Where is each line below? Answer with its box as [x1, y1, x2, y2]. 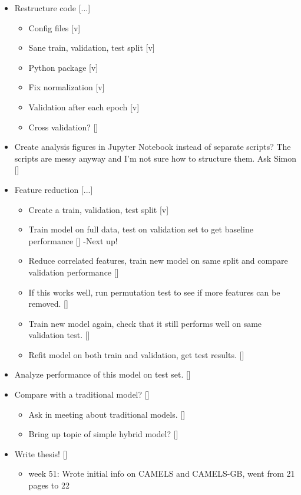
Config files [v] [28, 21, 81, 34]
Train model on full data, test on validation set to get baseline [28, 223, 253, 235]
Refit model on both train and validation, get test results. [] [28, 348, 244, 360]
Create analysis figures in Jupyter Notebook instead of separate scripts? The [14, 140, 291, 153]
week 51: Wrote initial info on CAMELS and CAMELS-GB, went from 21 [28, 467, 295, 480]
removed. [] [28, 297, 68, 310]
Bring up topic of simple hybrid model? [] [28, 428, 178, 440]
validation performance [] [28, 265, 119, 278]
